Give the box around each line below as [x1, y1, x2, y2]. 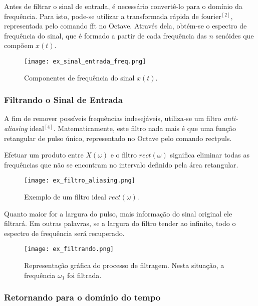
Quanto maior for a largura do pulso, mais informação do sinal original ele [4, 208, 232, 218]
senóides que [215, 30, 254, 40]
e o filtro [110, 149, 137, 160]
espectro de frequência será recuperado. [4, 227, 125, 238]
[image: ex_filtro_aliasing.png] [24, 177, 135, 184]
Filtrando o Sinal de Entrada [4, 93, 123, 106]
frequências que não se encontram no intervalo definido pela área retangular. [4, 159, 238, 169]
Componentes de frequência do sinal [24, 72, 135, 82]
